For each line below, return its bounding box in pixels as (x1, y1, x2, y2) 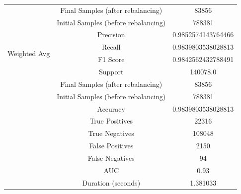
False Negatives (87, 152, 135, 163)
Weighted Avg (7, 48, 50, 58)
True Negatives (88, 128, 134, 138)
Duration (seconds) (82, 177, 141, 188)
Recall (101, 42, 121, 52)
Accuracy (97, 103, 125, 114)
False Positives (89, 140, 134, 151)
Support (99, 66, 124, 76)
